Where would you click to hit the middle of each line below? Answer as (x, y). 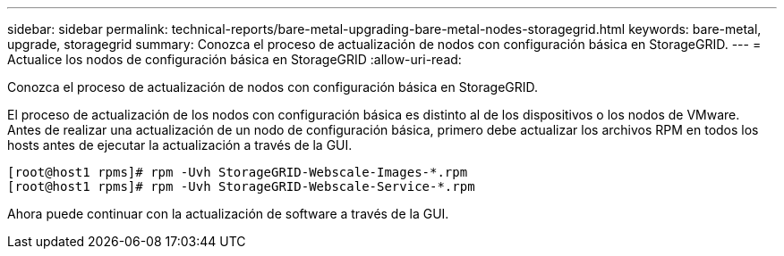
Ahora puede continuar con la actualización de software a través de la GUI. (228, 214)
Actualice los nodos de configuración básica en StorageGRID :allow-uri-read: (234, 59)
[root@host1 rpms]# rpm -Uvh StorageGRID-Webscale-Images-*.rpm (238, 172)
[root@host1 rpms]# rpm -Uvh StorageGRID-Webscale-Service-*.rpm (241, 186)
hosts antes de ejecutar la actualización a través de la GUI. (180, 145)
